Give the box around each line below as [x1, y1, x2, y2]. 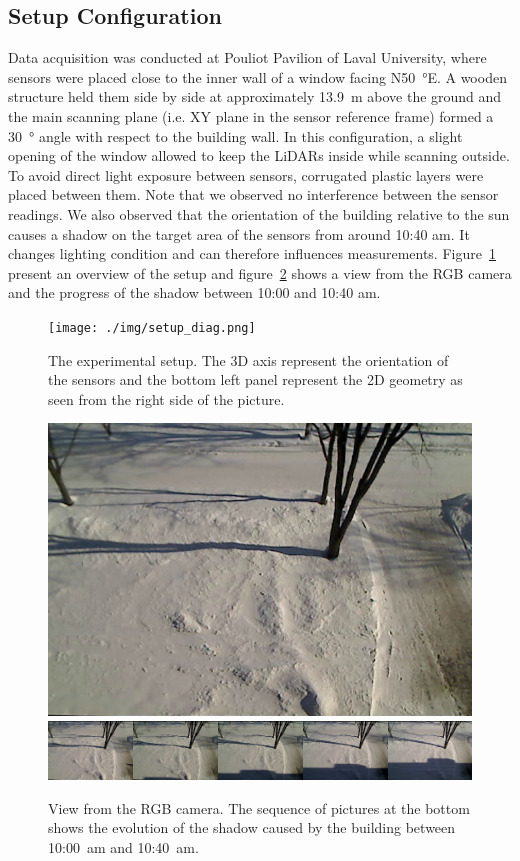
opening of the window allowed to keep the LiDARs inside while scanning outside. [8, 145, 510, 166]
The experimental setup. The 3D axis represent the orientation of [48, 349, 449, 370]
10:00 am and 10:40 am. [48, 837, 199, 858]
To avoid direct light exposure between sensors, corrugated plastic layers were [8, 164, 484, 185]
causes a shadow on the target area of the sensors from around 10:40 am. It [8, 223, 470, 244]
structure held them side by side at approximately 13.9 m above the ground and [8, 86, 502, 107]
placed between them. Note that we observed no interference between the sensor [8, 184, 499, 205]
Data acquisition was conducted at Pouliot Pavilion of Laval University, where [8, 47, 487, 68]
